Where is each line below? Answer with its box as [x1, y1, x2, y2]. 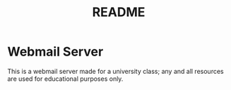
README [92, 4, 146, 20]
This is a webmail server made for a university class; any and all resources [7, 67, 224, 75]
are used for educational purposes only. [7, 75, 124, 83]
